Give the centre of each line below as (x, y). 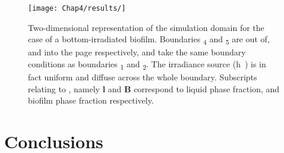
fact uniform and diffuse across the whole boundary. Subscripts (143, 77)
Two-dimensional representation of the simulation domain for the (146, 27)
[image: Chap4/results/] (77, 8)
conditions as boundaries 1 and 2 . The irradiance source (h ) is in (147, 64)
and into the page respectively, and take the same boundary (137, 52)
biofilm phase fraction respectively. (91, 100)
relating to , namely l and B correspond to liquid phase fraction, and (154, 88)
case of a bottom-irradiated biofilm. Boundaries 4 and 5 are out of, (149, 40)
